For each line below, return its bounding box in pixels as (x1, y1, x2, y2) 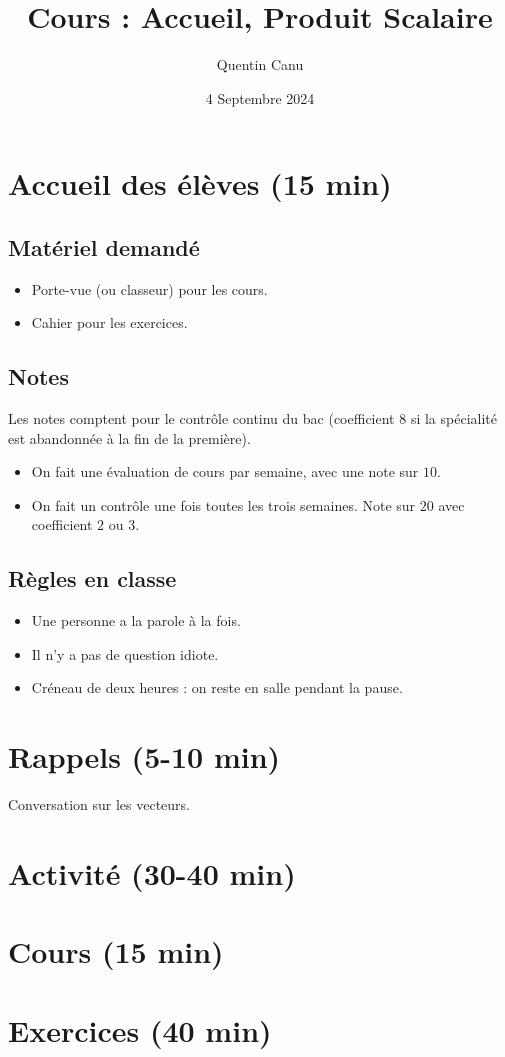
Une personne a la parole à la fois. (31, 610, 241, 631)
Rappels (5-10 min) (8, 736, 281, 777)
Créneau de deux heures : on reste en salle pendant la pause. (31, 677, 403, 698)
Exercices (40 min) (8, 1009, 272, 1050)
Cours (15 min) (8, 931, 224, 972)
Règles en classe (8, 563, 177, 594)
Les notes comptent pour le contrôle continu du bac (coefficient (8, 408, 395, 429)
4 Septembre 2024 (205, 87, 315, 108)
